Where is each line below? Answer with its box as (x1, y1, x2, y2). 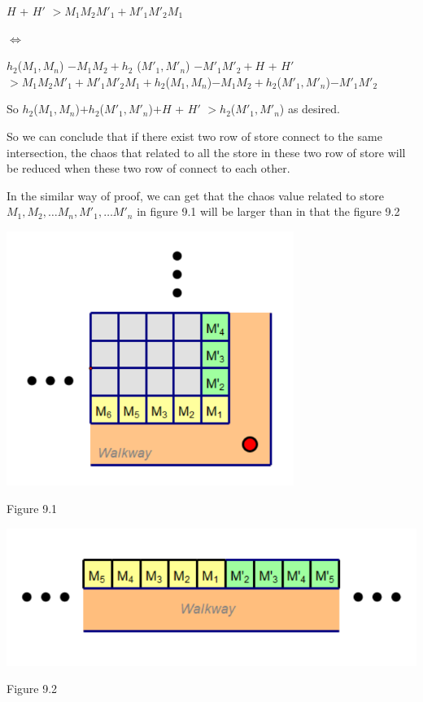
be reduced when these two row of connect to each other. (7, 160, 290, 177)
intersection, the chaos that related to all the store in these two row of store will (7, 143, 406, 160)
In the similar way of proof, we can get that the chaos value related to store (7, 186, 384, 204)
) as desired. (279, 100, 340, 117)
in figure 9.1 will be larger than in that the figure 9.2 (137, 203, 400, 220)
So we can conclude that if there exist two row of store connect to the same (7, 127, 382, 144)
